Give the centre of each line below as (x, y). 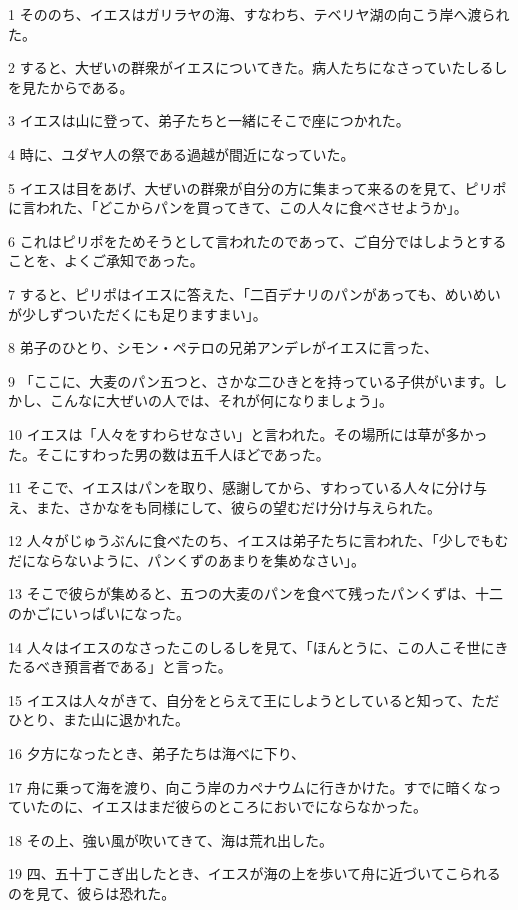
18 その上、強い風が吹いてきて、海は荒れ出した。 (171, 839)
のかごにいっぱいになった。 (99, 613)
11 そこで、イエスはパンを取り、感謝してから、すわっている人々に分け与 (247, 487)
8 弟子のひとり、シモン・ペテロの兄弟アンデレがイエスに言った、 (223, 347)
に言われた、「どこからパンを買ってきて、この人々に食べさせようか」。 (238, 207)
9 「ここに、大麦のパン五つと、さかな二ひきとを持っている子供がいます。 (251, 380)
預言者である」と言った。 (147, 666)
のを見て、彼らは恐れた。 (92, 893)
